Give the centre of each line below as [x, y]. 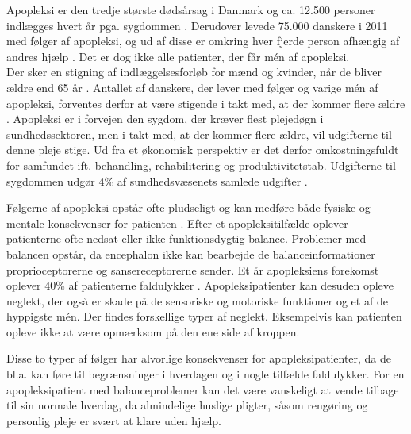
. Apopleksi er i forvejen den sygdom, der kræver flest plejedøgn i [165, 119]
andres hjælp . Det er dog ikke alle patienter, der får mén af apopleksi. [178, 56]
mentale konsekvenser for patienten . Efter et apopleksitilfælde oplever [177, 223]
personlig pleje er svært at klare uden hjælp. [114, 420]
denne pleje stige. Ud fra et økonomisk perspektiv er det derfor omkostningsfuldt [203, 150]
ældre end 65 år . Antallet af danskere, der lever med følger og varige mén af [192, 87]
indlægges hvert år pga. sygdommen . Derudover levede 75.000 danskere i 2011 [197, 25]
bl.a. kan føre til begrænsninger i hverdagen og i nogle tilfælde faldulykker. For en [205, 374]
